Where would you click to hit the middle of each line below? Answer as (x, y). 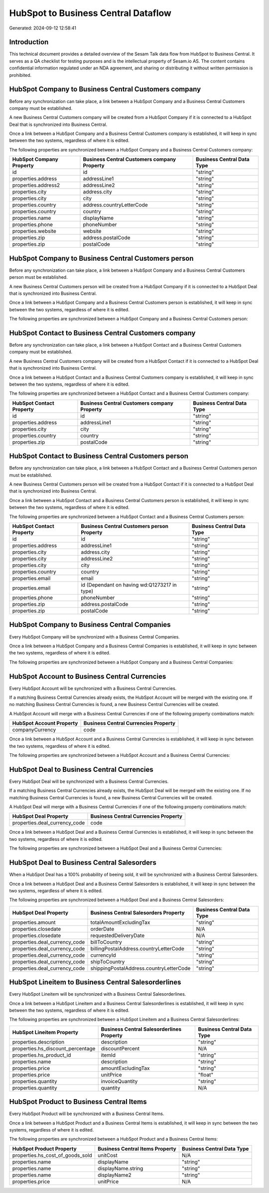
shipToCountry (108, 962)
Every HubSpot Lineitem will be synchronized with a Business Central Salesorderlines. (98, 994)
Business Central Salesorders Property (137, 913)
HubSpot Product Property (44, 1149)
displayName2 (115, 1175)
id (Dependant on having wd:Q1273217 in (129, 585)
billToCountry (106, 942)
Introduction (29, 42)
